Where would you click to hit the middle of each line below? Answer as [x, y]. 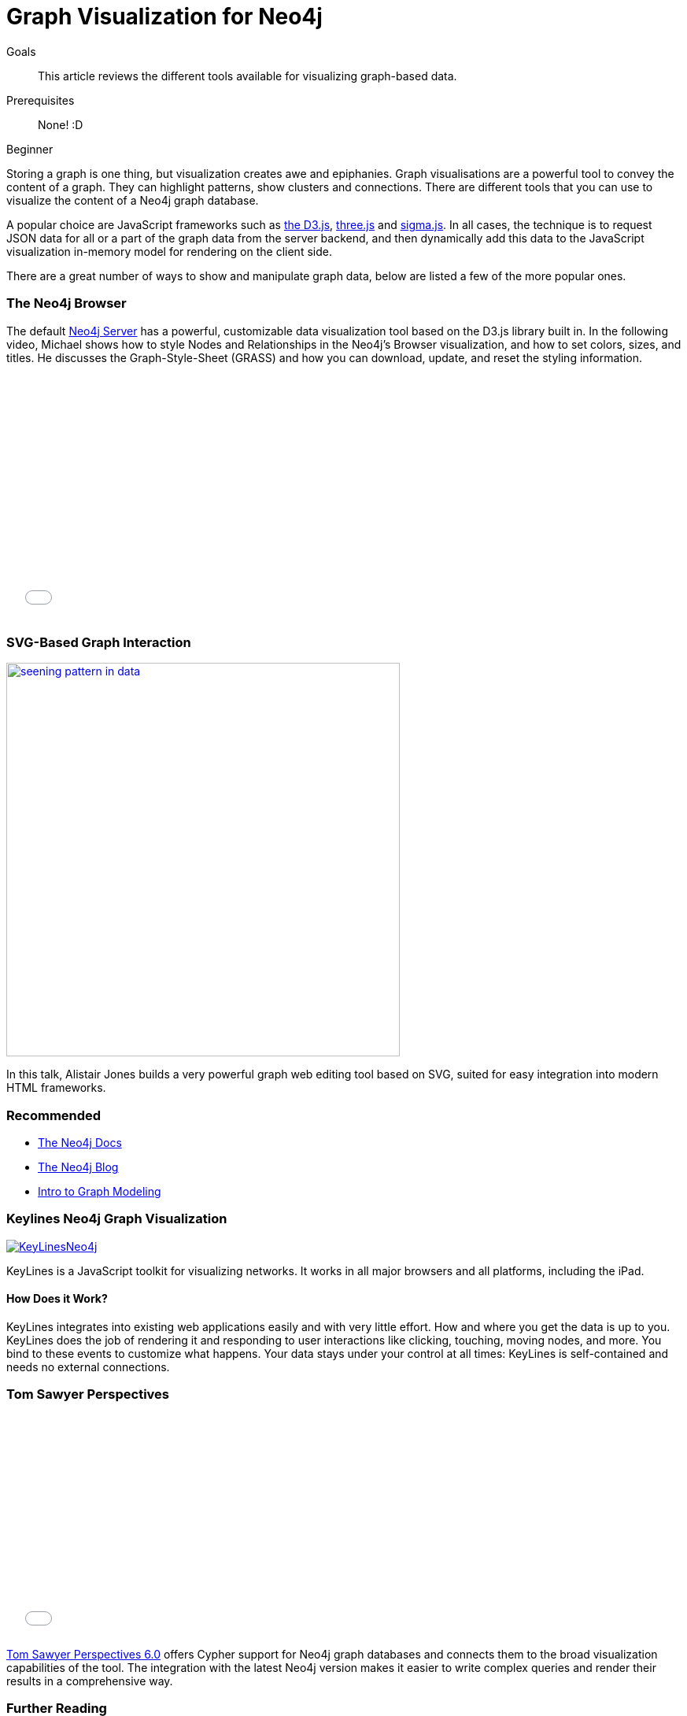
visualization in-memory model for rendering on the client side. [169, 251]
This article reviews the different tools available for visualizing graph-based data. [247, 76]
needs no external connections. [88, 1367]
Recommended [54, 1115]
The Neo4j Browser [66, 303]
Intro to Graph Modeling [100, 1191]
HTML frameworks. [56, 1088]
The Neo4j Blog [78, 1167]
